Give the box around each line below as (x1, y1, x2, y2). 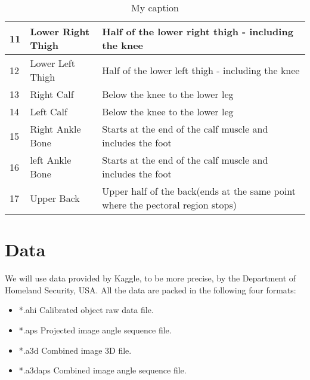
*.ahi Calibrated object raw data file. (18, 304, 154, 316)
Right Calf (30, 87, 74, 101)
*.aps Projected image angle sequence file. (18, 323, 172, 336)
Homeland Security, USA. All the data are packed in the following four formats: (5, 283, 296, 296)
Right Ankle (30, 122, 81, 136)
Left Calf (30, 105, 67, 118)
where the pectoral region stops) (102, 198, 237, 212)
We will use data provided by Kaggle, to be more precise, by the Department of (5, 272, 296, 284)
